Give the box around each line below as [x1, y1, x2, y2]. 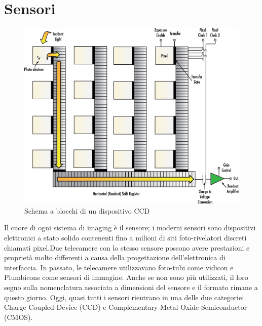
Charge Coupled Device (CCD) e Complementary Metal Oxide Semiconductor [4, 302, 247, 312]
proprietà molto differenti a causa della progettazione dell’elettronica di [4, 252, 226, 263]
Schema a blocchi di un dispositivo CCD [24, 205, 150, 216]
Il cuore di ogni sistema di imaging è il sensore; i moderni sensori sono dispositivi [4, 222, 256, 233]
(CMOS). [4, 311, 33, 322]
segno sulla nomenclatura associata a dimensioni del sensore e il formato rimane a [4, 281, 258, 292]
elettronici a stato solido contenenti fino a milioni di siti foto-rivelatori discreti [4, 232, 247, 242]
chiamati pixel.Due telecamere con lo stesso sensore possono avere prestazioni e [4, 242, 250, 253]
